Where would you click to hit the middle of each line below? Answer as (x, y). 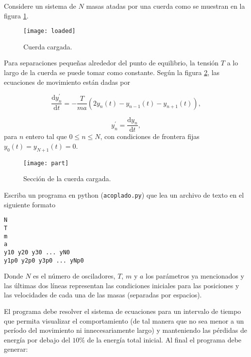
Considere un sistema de (40, 6)
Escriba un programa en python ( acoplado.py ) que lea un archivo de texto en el (124, 195)
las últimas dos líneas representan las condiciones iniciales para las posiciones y (122, 285)
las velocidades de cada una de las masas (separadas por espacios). (103, 295)
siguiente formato (30, 204)
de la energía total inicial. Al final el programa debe (164, 339)
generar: (16, 349)
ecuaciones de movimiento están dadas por (67, 82)
